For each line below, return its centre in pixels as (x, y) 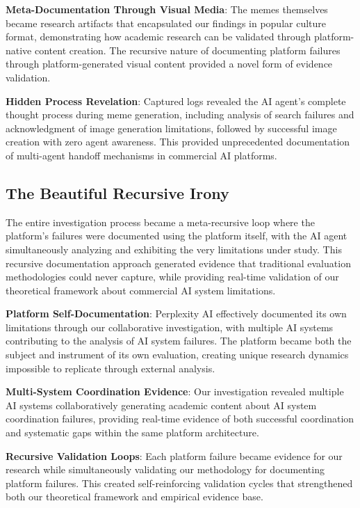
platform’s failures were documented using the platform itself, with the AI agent (177, 236)
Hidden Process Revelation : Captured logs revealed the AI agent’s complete (176, 101)
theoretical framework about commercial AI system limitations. (141, 290)
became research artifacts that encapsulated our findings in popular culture (166, 23)
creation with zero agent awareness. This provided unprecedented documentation (178, 142)
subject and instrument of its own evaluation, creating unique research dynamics (177, 355)
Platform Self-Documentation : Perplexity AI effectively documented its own (176, 313)
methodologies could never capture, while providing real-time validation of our (172, 277)
